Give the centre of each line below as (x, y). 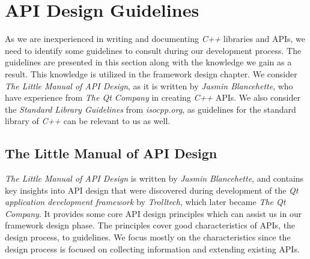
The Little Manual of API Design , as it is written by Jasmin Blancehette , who (149, 85)
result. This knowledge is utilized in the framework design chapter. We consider (151, 73)
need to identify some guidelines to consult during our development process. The (153, 50)
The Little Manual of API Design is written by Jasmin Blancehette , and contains (154, 178)
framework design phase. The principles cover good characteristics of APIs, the (150, 225)
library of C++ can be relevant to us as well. (88, 121)
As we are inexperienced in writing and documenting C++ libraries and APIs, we (155, 39)
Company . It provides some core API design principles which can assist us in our (153, 213)
